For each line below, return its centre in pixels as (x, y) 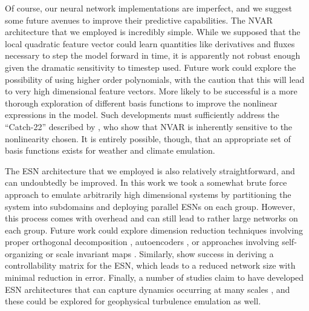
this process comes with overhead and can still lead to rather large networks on (151, 218)
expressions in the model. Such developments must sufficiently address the (142, 115)
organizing (24, 253)
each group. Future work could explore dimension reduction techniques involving (154, 230)
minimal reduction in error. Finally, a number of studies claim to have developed (154, 277)
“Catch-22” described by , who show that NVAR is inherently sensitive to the (149, 126)
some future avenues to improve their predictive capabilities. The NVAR (139, 20)
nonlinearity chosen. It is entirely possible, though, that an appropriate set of (148, 138)
